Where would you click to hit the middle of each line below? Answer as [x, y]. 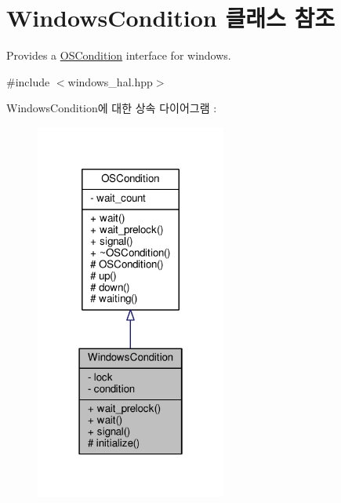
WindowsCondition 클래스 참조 [170, 18]
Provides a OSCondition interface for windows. [119, 55]
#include [28, 81]
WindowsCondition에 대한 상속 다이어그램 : [112, 108]
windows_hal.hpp [110, 81]
